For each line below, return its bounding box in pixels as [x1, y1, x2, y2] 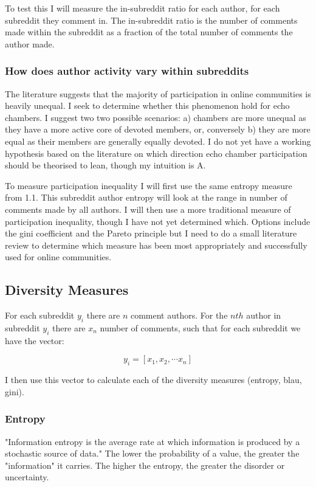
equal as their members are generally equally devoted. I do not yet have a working [5, 134, 311, 147]
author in [246, 309, 281, 322]
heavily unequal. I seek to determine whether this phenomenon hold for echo [5, 99, 290, 112]
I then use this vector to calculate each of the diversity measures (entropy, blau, [5, 373, 302, 386]
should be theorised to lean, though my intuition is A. [5, 159, 206, 171]
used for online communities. [5, 250, 112, 263]
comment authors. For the [130, 309, 228, 322]
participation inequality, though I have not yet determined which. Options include [5, 215, 311, 227]
